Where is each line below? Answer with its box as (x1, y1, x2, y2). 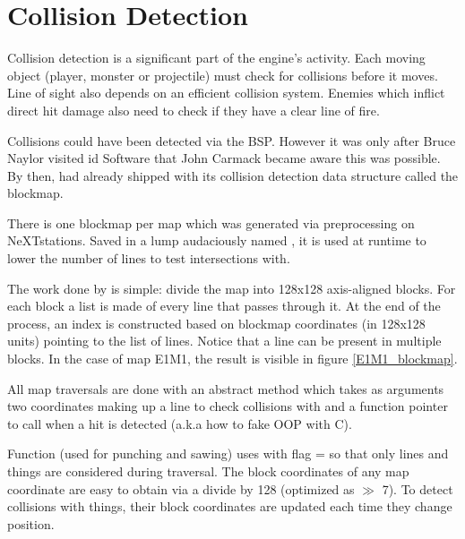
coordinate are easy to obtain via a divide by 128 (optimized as (7, 479, 355, 498)
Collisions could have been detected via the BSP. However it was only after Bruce (7, 131, 456, 150)
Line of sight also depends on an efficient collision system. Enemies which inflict (7, 83, 445, 102)
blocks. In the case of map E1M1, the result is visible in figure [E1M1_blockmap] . (7, 349, 458, 368)
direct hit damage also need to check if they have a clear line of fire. (7, 100, 380, 119)
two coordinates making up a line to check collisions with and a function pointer (7, 397, 448, 415)
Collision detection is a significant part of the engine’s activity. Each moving (7, 48, 426, 67)
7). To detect (382, 479, 453, 498)
